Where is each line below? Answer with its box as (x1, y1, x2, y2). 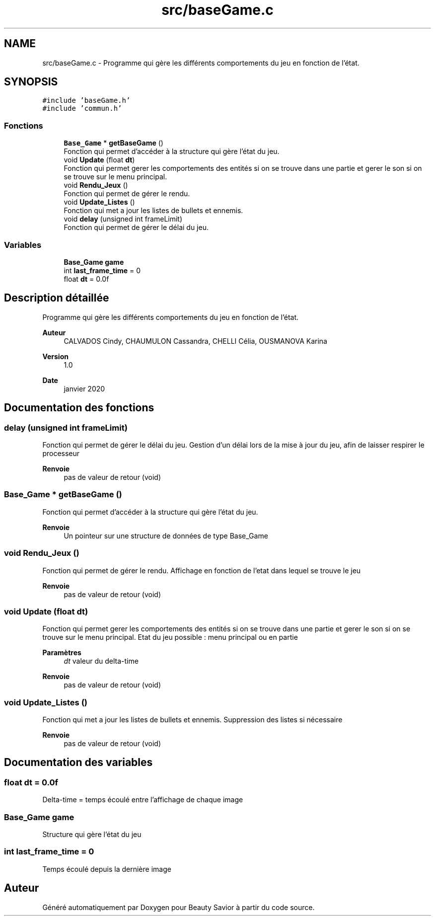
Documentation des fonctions (4, 401, 154, 414)
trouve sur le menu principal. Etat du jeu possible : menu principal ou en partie (42, 633, 298, 642)
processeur (42, 449, 80, 458)
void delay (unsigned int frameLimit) (64, 215, 183, 224)
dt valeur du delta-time (64, 657, 139, 666)
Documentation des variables (4, 756, 153, 769)
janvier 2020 (64, 384, 105, 393)
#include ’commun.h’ (42, 104, 122, 113)
